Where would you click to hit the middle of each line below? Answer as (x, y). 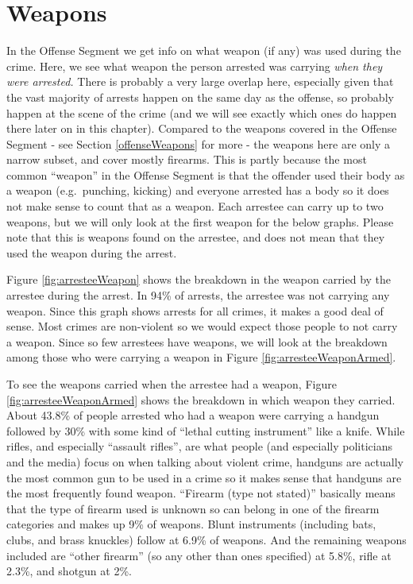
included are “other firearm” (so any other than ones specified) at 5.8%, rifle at (199, 555)
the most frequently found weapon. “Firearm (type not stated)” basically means (201, 493)
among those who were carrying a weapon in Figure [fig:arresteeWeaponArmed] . (201, 357)
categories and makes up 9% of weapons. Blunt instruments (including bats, (191, 524)
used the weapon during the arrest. (92, 252)
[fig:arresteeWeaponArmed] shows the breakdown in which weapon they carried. (201, 399)
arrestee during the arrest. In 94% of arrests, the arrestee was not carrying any (198, 295)
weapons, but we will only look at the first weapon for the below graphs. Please (200, 221)
